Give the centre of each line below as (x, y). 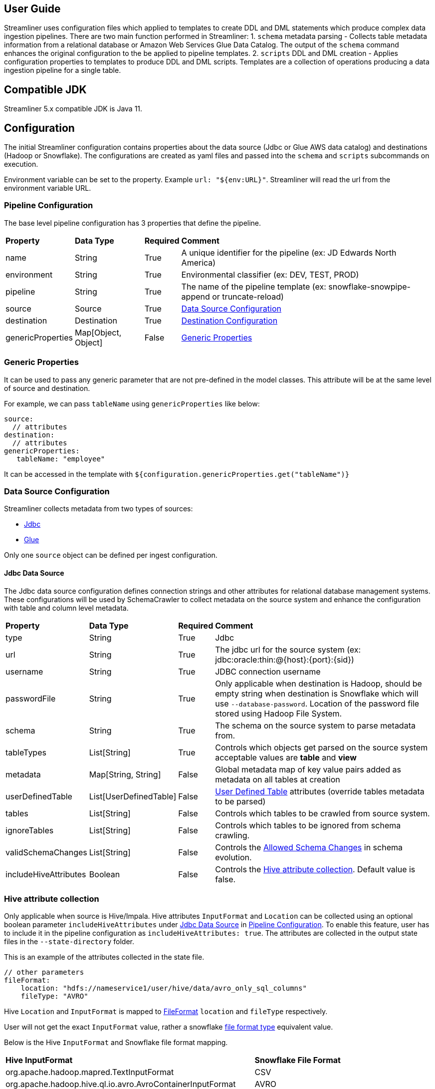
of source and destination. (47, 388)
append (196, 296)
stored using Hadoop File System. (279, 713)
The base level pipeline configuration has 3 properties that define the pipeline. (133, 223)
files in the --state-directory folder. (69, 942)
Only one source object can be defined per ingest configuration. (111, 555)
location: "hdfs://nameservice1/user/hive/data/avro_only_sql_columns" (164, 988)
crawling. (232, 835)
